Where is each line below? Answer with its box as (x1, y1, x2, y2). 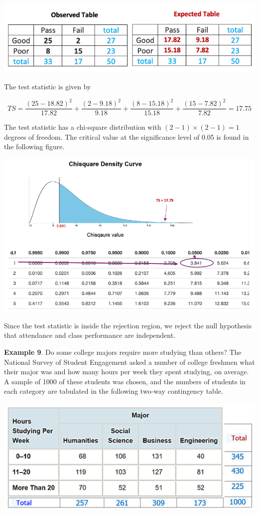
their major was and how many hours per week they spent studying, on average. (4, 366, 249, 377)
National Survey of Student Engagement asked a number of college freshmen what (4, 356, 255, 367)
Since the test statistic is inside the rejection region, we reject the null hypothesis (4, 320, 252, 330)
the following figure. (4, 141, 65, 152)
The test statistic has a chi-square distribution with (4, 122, 161, 132)
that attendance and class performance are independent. (4, 330, 176, 340)
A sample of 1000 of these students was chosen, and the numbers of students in (4, 376, 246, 386)
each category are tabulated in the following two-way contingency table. (4, 386, 223, 396)
